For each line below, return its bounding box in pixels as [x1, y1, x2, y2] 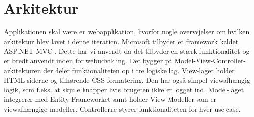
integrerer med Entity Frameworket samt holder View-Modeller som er [4, 94, 217, 104]
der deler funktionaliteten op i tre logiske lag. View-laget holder [43, 65, 235, 75]
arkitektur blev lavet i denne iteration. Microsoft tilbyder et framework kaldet [4, 36, 239, 46]
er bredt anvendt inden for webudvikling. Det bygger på [4, 55, 172, 65]
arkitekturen [4, 65, 41, 75]
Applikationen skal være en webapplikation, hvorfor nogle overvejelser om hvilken [4, 27, 250, 37]
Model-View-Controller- [174, 55, 246, 65]
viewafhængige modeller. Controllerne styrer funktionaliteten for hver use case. [4, 103, 241, 114]
